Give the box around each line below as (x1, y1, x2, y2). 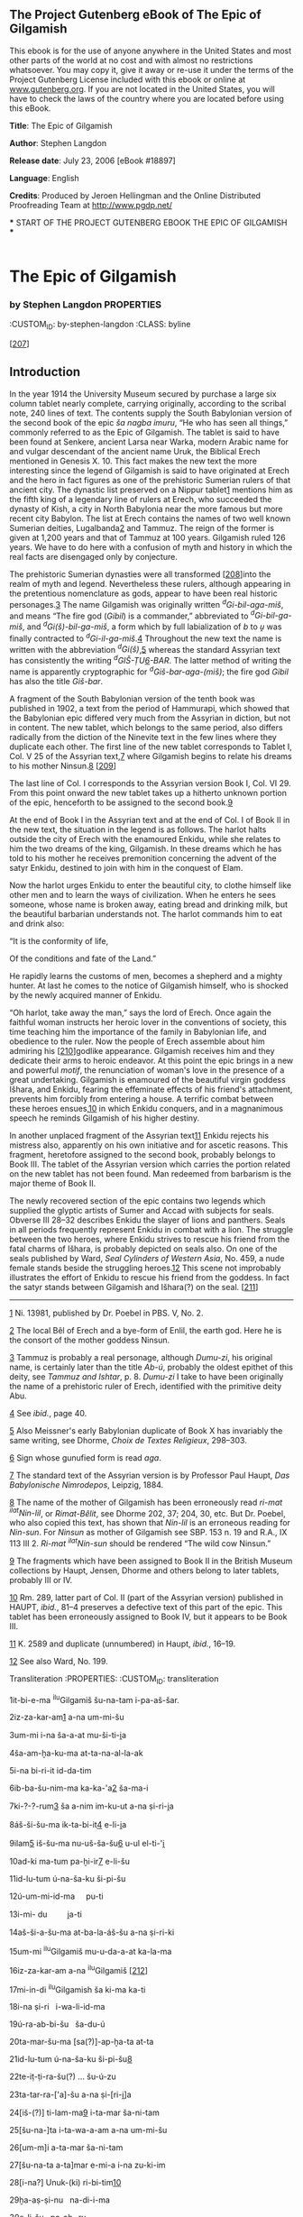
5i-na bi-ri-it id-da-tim (9, 1765, 92, 1776)
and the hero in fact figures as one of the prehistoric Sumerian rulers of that (9, 474, 291, 485)
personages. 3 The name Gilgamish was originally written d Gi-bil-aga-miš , (9, 597, 284, 609)
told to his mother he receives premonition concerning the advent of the (9, 852, 277, 864)
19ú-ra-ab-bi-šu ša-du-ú (9, 2019, 106, 2029)
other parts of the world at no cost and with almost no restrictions (9, 54, 253, 66)
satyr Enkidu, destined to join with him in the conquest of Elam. (9, 862, 243, 873)
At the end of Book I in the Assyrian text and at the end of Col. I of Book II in (9, 814, 290, 825)
